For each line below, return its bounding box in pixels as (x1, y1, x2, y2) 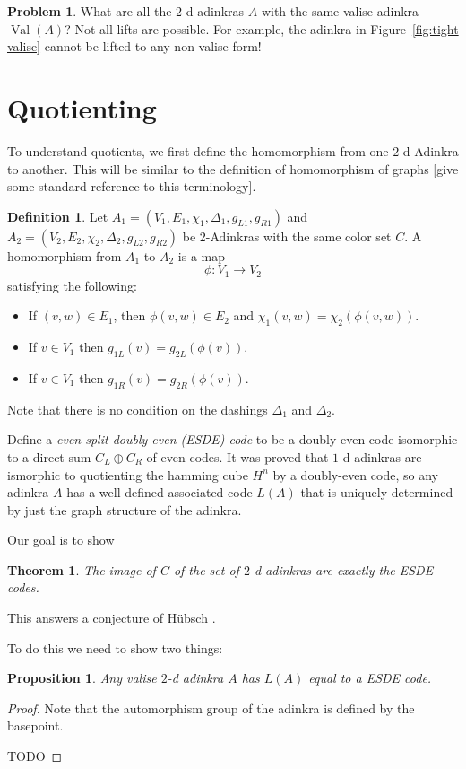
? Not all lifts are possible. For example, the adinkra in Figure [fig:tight (65, 19, 459, 38)
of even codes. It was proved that (146, 447, 329, 466)
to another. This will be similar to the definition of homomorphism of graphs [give (7, 159, 459, 178)
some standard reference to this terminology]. (7, 177, 256, 196)
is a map (177, 246, 225, 265)
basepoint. (7, 716, 64, 735)
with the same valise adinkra (261, 2, 419, 20)
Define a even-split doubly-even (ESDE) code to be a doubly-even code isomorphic (7, 430, 458, 449)
